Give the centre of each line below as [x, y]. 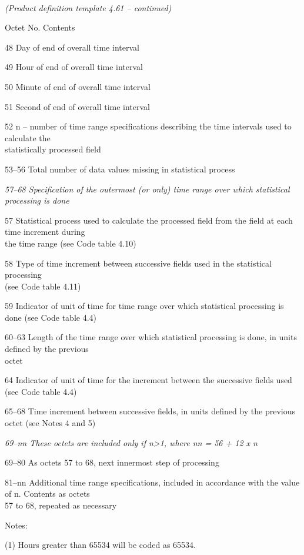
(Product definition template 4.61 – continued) [88, 7]
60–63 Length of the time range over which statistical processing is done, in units [151, 337]
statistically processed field [53, 149]
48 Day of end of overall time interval [72, 47]
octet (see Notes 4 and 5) [50, 423]
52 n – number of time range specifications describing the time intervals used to [148, 126]
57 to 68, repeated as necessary [61, 505]
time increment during [45, 232]
